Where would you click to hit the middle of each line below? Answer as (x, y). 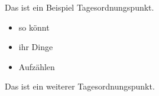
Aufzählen (37, 66)
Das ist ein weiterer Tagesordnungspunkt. (80, 86)
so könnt (34, 27)
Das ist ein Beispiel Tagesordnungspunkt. (79, 7)
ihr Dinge (36, 47)
